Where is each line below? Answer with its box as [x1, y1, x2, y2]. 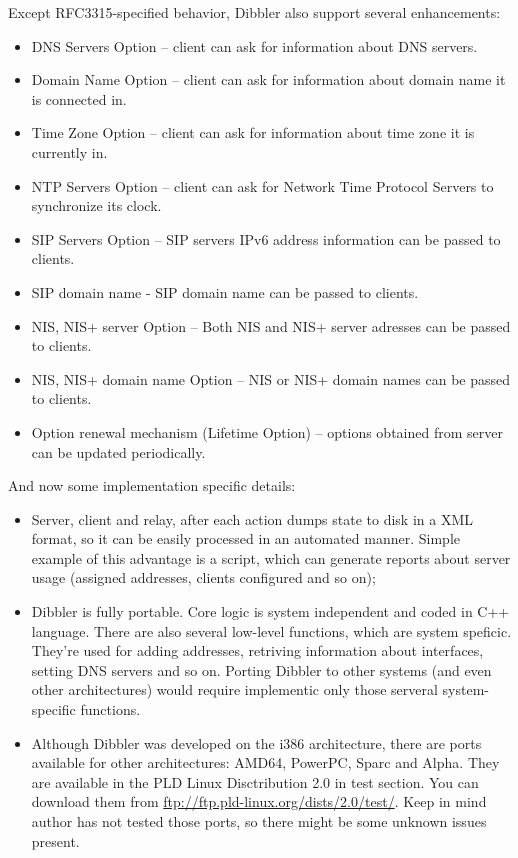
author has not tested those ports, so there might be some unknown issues [31, 811, 487, 831]
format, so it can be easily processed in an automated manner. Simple [31, 528, 460, 549]
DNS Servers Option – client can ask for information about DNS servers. [31, 35, 478, 56]
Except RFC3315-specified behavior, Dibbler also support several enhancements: [8, 2, 501, 22]
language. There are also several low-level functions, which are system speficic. [31, 620, 512, 641]
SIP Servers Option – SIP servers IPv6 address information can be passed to [31, 228, 501, 249]
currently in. [31, 141, 108, 162]
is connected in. [31, 88, 127, 109]
